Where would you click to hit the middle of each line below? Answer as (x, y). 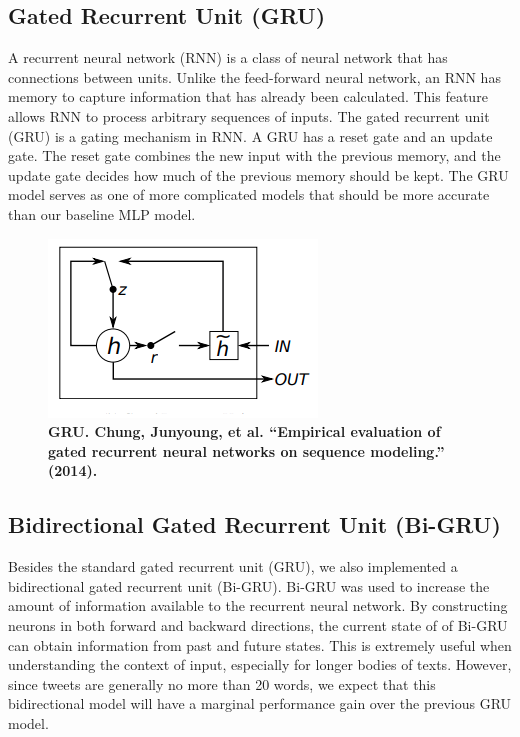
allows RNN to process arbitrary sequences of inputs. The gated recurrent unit (249, 115)
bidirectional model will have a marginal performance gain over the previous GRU (260, 703)
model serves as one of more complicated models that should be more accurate (249, 194)
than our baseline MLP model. (102, 213)
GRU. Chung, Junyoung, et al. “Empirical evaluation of (244, 431)
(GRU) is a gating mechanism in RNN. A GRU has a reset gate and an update (250, 135)
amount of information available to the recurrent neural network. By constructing (258, 605)
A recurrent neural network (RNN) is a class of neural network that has (228, 57)
